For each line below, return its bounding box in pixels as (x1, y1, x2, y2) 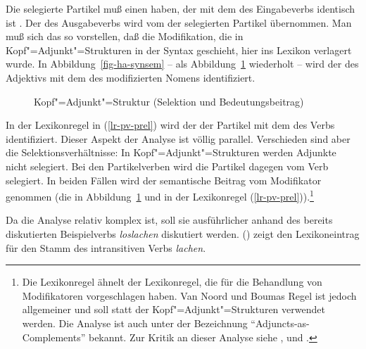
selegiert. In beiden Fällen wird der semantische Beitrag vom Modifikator (6, 172, 322, 187)
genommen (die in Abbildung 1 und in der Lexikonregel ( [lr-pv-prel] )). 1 (6, 187, 314, 203)
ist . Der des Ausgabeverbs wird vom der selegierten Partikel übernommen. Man (6, 15, 352, 30)
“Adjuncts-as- (251, 315, 310, 330)
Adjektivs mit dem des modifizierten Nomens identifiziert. (6, 70, 255, 84)
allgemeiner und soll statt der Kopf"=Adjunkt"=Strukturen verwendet (22, 302, 325, 317)
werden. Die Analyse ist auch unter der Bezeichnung (22, 315, 248, 330)
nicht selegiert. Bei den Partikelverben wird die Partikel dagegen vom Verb (6, 158, 329, 173)
